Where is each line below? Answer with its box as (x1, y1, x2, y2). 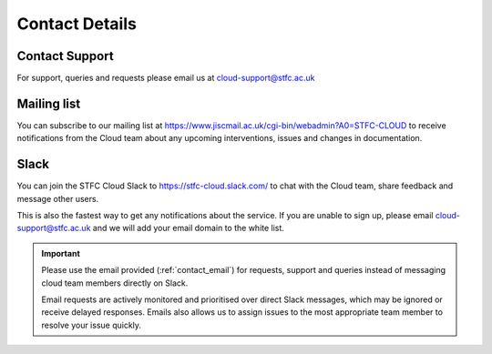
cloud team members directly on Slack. (41, 278, 189, 288)
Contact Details (16, 14, 137, 34)
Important (41, 248, 81, 258)
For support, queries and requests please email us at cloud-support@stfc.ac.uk (16, 73, 315, 84)
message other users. (16, 193, 99, 204)
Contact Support (16, 48, 114, 64)
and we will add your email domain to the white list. (92, 223, 284, 234)
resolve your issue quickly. (41, 319, 141, 330)
